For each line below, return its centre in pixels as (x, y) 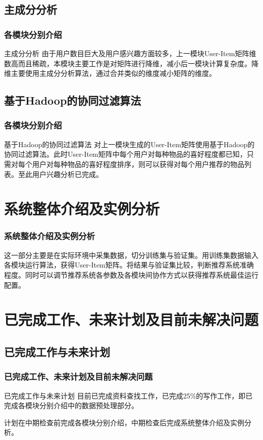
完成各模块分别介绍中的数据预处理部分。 (71, 405)
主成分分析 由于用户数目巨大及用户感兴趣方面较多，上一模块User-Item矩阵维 (130, 53)
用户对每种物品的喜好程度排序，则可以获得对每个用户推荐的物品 (138, 164)
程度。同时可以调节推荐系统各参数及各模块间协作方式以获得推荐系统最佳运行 (131, 274)
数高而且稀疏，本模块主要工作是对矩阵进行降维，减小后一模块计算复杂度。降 (131, 63)
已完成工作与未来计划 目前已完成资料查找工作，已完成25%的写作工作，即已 (128, 395)
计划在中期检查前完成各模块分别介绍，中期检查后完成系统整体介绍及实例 (124, 422)
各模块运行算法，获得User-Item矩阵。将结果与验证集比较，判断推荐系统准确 (129, 265)
